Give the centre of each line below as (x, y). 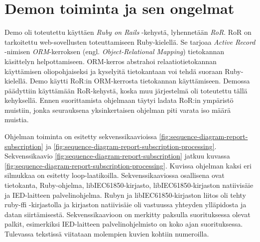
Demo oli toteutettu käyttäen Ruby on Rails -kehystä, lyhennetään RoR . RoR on (128, 32)
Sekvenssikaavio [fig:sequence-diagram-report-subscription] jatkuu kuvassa (117, 156)
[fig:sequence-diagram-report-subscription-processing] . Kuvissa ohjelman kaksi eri (128, 165)
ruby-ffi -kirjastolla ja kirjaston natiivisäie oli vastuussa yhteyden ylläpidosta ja (126, 204)
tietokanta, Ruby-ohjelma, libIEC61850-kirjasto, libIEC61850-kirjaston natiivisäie (129, 185)
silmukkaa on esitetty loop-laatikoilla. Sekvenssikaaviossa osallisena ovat (115, 175)
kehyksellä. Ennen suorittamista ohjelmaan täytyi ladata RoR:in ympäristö (119, 100)
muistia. (17, 120)
